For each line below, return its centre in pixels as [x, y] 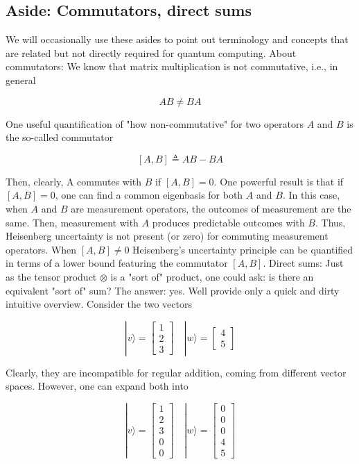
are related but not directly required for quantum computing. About [151, 52]
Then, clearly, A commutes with [74, 181]
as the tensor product [51, 276]
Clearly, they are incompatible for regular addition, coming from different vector [176, 372]
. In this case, [311, 195]
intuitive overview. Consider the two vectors [99, 304]
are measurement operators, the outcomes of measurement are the [211, 208]
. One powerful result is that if [279, 181]
